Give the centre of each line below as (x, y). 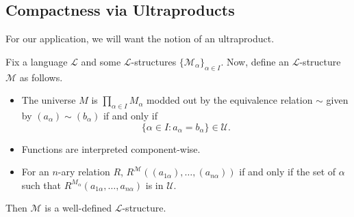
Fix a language (37, 61)
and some (101, 61)
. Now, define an (255, 61)
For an (35, 172)
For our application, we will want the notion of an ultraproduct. (140, 39)
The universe (49, 100)
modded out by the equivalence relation (230, 100)
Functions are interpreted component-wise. (111, 148)
